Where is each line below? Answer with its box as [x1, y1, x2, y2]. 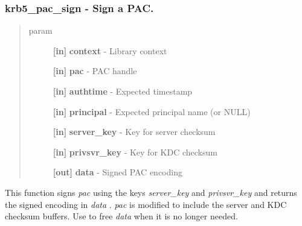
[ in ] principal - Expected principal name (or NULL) [53, 105, 251, 118]
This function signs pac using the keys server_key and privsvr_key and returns [5, 186, 297, 198]
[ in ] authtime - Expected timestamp [53, 85, 193, 97]
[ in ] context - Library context [53, 44, 167, 57]
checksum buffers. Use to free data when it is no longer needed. [5, 210, 238, 222]
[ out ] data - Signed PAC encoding [53, 166, 182, 178]
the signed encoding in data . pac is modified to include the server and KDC [5, 198, 287, 210]
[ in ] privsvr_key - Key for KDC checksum [53, 145, 217, 158]
